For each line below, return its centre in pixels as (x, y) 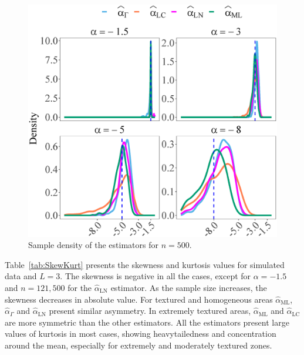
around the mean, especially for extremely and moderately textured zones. (139, 345)
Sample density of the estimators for (93, 245)
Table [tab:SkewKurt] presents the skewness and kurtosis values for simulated (145, 264)
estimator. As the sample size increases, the (189, 287)
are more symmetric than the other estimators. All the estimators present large (147, 322)
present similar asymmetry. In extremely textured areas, (150, 311)
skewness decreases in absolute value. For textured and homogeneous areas (139, 299)
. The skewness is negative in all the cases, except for (156, 276)
